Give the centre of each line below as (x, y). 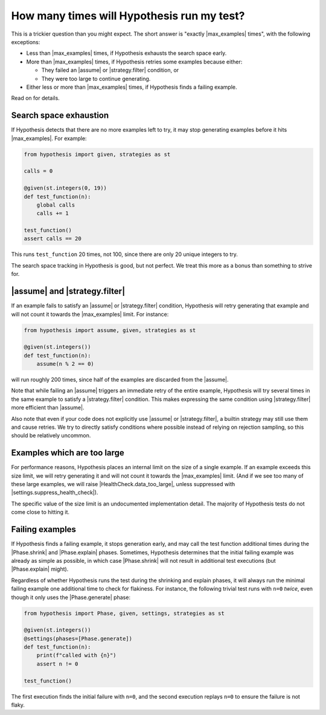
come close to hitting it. (40, 512)
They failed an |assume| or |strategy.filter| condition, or (110, 70)
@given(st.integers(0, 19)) (65, 188)
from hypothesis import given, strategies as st (97, 154)
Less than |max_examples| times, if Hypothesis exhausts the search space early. (126, 53)
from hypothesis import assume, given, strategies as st (110, 330)
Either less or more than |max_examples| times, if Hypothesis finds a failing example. (132, 87)
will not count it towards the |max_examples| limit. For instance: (90, 314)
